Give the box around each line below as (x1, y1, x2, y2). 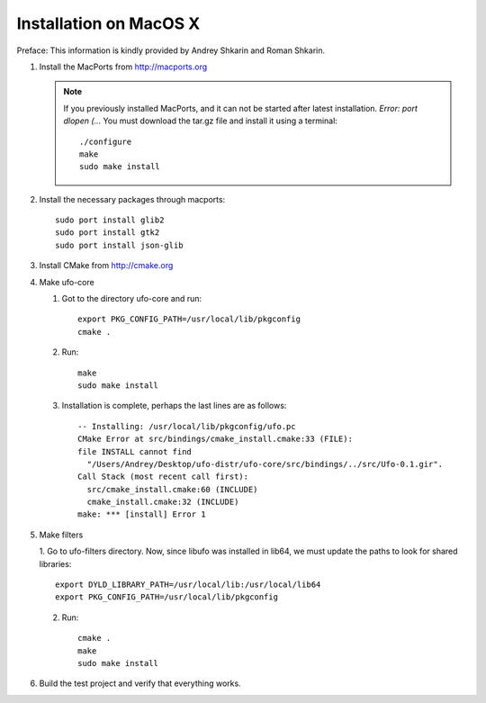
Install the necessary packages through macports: (39, 194, 226, 204)
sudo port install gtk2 (55, 228, 160, 238)
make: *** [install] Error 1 (77, 509, 206, 519)
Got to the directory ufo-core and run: (61, 293, 202, 304)
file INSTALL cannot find (77, 446, 193, 456)
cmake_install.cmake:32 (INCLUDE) (86, 497, 239, 508)
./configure (79, 136, 132, 147)
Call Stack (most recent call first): (77, 472, 249, 482)
